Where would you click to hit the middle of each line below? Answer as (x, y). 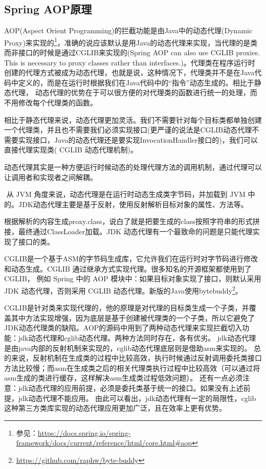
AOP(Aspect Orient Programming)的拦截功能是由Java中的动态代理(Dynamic (128, 30)
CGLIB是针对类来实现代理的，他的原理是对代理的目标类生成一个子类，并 (127, 308)
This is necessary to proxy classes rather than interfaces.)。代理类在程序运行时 (130, 62)
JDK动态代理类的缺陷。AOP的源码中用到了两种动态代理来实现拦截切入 (123, 328)
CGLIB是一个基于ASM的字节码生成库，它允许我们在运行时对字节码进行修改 (131, 259)
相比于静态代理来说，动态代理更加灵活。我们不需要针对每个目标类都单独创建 (133, 119)
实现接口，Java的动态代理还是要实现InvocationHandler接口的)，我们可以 (138, 139)
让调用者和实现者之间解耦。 (51, 177)
